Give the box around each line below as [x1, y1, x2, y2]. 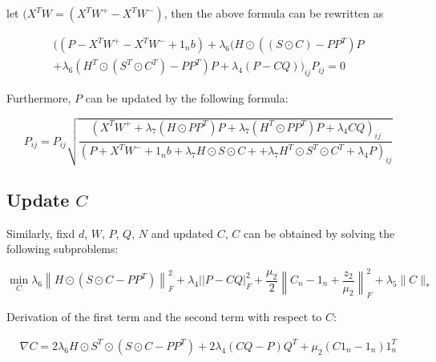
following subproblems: [6, 240, 119, 257]
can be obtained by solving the [244, 224, 395, 241]
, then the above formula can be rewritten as [163, 5, 384, 21]
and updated [151, 224, 214, 241]
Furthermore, [6, 89, 71, 106]
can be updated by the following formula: [85, 89, 289, 106]
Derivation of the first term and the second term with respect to [6, 308, 322, 325]
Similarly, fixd [6, 224, 75, 241]
